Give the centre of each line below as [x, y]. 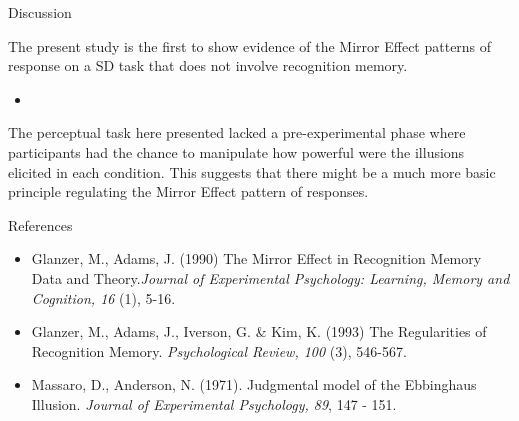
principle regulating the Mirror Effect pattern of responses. [188, 191]
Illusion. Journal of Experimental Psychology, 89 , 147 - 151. [214, 403]
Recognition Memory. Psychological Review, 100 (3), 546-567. [219, 350]
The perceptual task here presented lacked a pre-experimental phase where [237, 132]
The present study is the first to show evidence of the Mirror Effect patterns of [250, 45]
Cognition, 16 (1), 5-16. [103, 297]
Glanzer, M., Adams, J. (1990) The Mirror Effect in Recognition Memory [256, 258]
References [40, 224]
